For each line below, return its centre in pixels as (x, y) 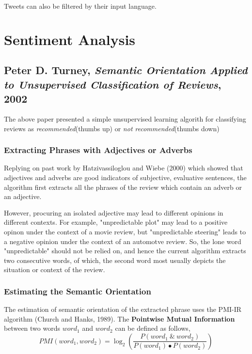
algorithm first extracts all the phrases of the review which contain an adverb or (123, 187)
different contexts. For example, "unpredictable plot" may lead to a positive (116, 222)
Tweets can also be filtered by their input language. (80, 6)
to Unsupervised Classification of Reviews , (113, 84)
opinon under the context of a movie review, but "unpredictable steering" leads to (125, 231)
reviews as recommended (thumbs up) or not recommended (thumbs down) (112, 128)
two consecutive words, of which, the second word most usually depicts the (115, 260)
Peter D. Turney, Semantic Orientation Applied (126, 70)
